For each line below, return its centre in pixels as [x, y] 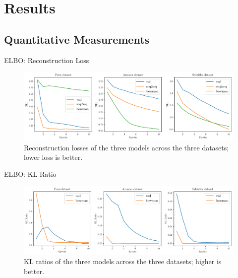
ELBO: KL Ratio [30, 174]
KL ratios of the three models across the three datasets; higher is [123, 261]
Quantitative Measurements [77, 39]
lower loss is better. [53, 157]
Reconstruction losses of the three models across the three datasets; [126, 147]
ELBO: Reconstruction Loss [47, 60]
